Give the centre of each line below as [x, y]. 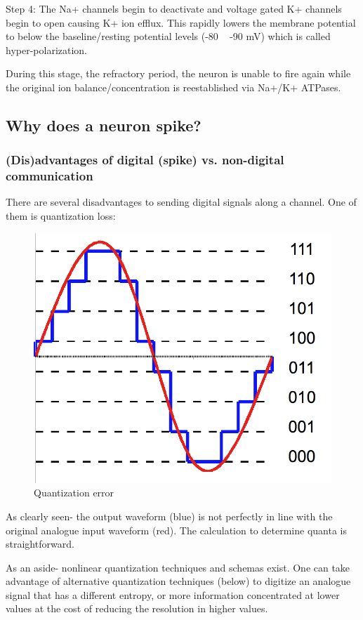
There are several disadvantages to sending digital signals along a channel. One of [181, 202]
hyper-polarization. [47, 50]
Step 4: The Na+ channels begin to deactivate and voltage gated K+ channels [174, 8]
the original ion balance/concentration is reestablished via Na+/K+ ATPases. [173, 87]
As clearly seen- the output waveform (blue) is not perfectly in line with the [169, 516]
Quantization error [74, 493]
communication [49, 176]
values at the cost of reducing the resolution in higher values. [137, 608]
